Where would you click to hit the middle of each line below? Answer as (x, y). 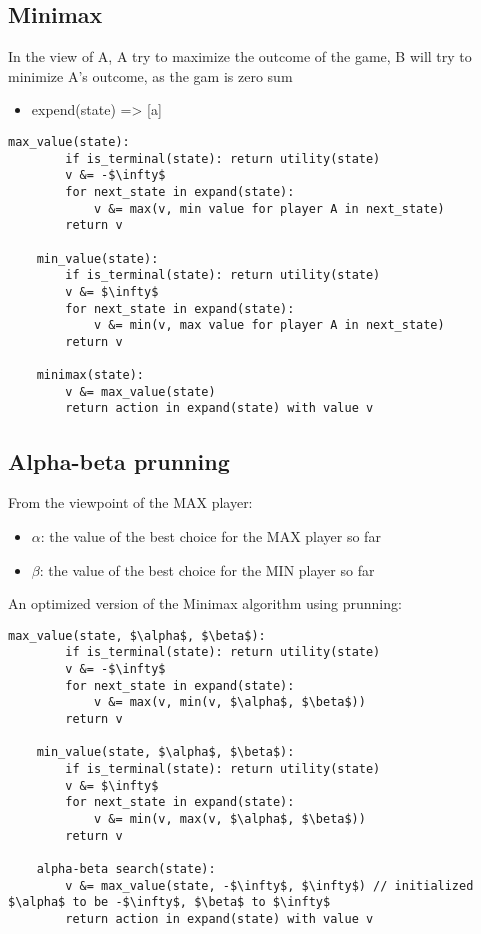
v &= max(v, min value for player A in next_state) (269, 208)
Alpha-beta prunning (119, 460)
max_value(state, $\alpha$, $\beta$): (137, 635)
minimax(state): (90, 375)
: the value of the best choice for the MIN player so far (207, 569)
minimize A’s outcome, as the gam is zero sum (150, 75)
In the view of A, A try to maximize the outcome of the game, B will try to (240, 56)
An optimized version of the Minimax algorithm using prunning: (205, 603)
